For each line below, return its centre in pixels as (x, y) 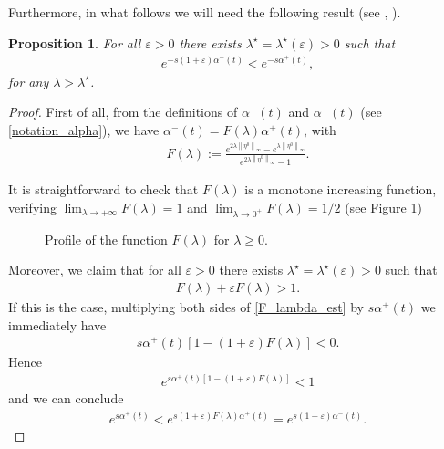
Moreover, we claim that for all (95, 270)
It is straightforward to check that (103, 189)
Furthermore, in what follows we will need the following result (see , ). (205, 12)
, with (320, 130)
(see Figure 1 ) (383, 207)
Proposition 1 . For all (75, 42)
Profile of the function (106, 239)
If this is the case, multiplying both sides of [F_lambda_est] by (186, 306)
